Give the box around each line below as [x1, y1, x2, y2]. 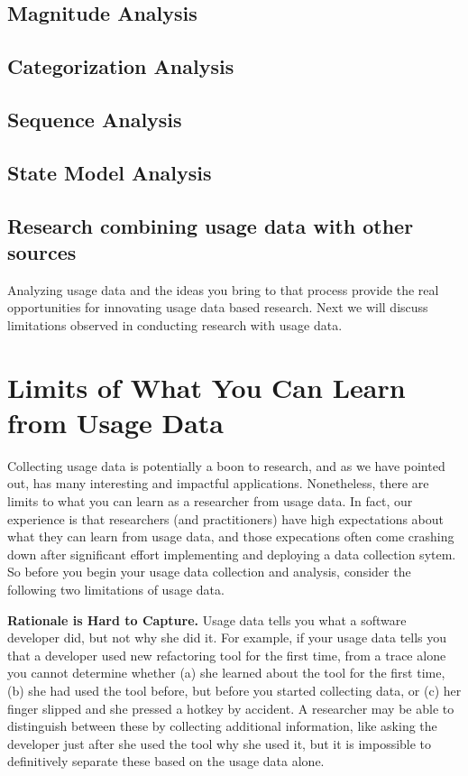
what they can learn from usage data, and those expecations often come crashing [7, 527, 454, 546]
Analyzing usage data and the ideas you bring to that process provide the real [7, 280, 439, 299]
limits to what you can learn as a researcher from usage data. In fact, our [7, 492, 413, 510]
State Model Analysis [7, 158, 212, 186]
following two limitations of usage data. [7, 579, 225, 598]
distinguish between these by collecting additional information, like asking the [7, 716, 437, 735]
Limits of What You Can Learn [7, 368, 406, 405]
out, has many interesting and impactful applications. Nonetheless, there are [7, 474, 429, 493]
